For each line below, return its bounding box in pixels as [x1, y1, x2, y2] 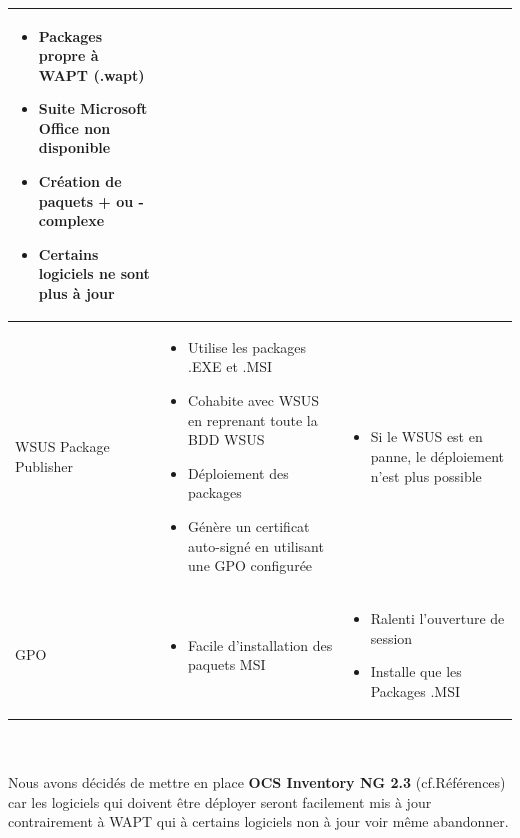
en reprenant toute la [188, 409, 318, 430]
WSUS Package [15, 436, 110, 457]
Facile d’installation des [188, 634, 333, 655]
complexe [38, 210, 105, 231]
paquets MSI [188, 654, 266, 675]
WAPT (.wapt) [38, 64, 145, 85]
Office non [38, 117, 111, 138]
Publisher [15, 455, 73, 476]
